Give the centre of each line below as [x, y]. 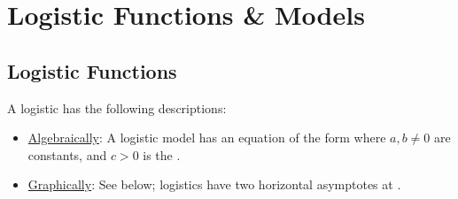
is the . [162, 154]
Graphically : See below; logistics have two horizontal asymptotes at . [214, 184]
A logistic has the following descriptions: [117, 107]
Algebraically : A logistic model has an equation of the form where [207, 138]
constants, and [67, 154]
